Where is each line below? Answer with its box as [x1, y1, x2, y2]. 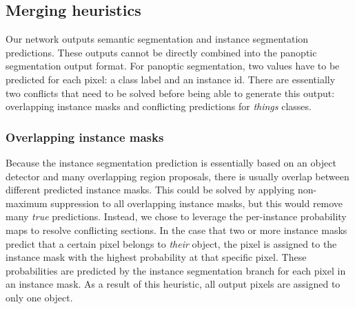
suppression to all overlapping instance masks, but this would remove [50, 195, 343, 210]
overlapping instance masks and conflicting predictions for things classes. [6, 99, 312, 114]
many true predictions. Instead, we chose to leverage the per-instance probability [6, 209, 347, 224]
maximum [6, 195, 48, 210]
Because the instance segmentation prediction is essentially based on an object [6, 155, 336, 169]
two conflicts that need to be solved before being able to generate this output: [6, 85, 335, 100]
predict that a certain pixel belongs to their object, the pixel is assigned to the [6, 236, 337, 251]
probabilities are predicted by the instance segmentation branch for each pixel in [6, 263, 346, 277]
